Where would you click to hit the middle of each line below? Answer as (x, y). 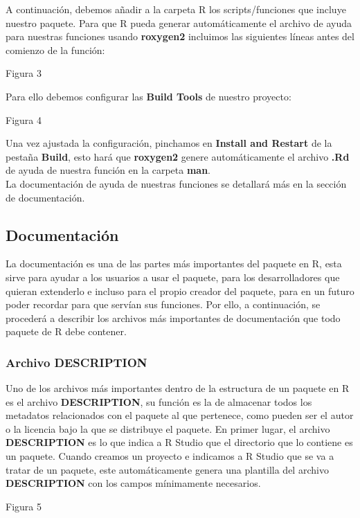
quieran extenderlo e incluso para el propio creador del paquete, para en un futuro (180, 291)
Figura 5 (24, 506)
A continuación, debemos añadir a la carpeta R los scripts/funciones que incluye (176, 9)
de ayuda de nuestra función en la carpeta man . (108, 170)
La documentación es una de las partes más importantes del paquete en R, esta (174, 264)
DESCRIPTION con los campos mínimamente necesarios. (133, 483)
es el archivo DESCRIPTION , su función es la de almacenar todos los (159, 401)
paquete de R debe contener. (66, 331)
